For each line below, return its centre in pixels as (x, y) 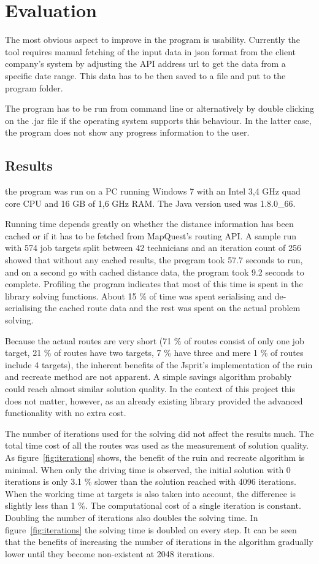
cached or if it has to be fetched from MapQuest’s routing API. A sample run (151, 235)
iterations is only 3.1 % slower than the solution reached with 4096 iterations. (151, 481)
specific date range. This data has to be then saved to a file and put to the (145, 75)
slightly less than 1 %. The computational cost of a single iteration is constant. (153, 505)
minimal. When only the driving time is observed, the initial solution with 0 (148, 469)
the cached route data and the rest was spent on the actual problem (172, 308)
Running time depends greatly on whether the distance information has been (149, 224)
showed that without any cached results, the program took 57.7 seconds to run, (154, 260)
